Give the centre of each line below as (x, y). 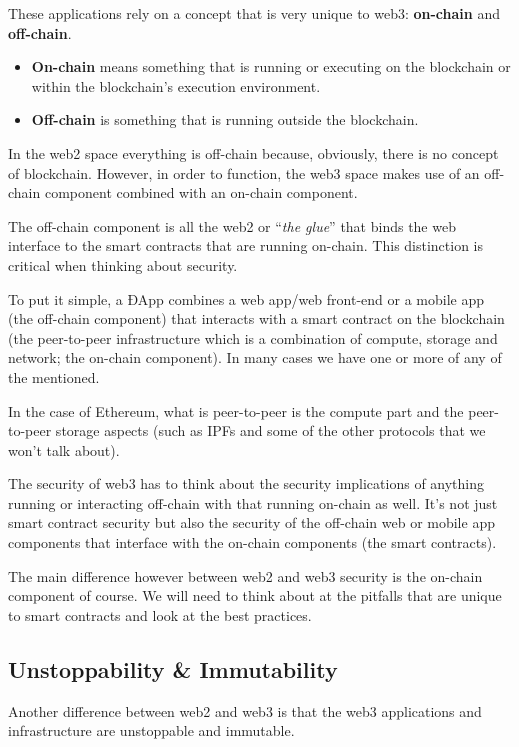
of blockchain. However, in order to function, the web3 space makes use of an (244, 172)
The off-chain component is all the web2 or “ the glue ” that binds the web (232, 225)
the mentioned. (54, 376)
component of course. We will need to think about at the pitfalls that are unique (255, 595)
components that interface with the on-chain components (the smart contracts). (252, 542)
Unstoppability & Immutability (173, 668)
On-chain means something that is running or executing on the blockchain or (271, 66)
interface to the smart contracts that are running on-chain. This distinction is (246, 245)
